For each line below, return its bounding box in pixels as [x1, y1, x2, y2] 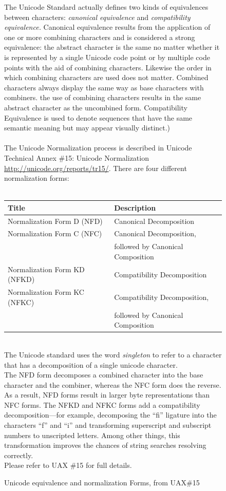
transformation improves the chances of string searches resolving [4, 440, 206, 450]
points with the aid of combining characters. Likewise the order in [4, 62, 212, 72]
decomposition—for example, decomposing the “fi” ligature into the [4, 409, 217, 420]
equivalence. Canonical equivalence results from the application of [4, 22, 211, 32]
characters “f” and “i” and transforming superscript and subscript [4, 420, 212, 430]
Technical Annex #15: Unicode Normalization [4, 152, 149, 163]
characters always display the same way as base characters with [4, 82, 204, 92]
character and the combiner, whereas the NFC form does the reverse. [4, 379, 221, 390]
